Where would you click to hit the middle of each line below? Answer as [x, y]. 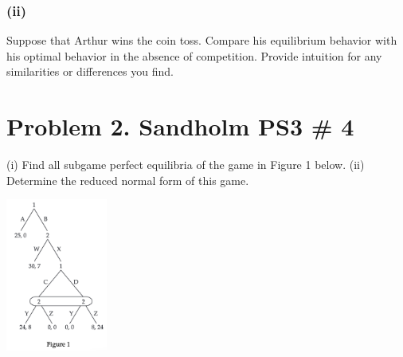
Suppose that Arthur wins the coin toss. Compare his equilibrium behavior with [202, 40]
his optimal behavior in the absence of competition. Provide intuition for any [194, 55]
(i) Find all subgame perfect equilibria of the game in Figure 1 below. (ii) [186, 165]
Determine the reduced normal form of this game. [128, 180]
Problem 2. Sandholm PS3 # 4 [180, 126]
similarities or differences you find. [90, 71]
